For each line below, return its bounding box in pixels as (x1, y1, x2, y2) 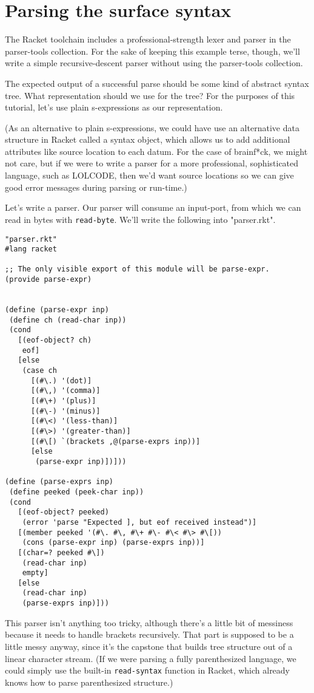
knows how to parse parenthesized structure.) (5, 675, 173, 688)
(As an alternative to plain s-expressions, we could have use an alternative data (5, 121, 299, 134)
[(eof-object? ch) (18, 336, 92, 345)
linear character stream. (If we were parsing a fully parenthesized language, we (5, 652, 296, 664)
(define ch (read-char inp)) (9, 315, 127, 324)
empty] (22, 568, 48, 578)
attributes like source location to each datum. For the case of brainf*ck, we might (5, 145, 308, 157)
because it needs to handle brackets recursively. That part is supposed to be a (5, 628, 294, 641)
